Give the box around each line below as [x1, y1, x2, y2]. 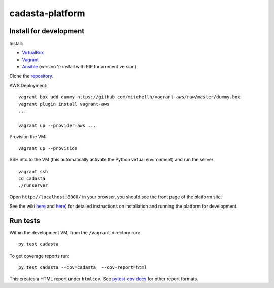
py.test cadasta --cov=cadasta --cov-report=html [18, 265, 147, 270]
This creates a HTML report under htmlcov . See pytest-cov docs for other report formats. [9, 276, 198, 282]
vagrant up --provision [18, 145, 78, 151]
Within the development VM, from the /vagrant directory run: [9, 230, 140, 235]
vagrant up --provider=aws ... [18, 122, 96, 128]
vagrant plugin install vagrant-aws [18, 101, 110, 107]
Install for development [9, 27, 85, 35]
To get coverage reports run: [9, 253, 70, 259]
